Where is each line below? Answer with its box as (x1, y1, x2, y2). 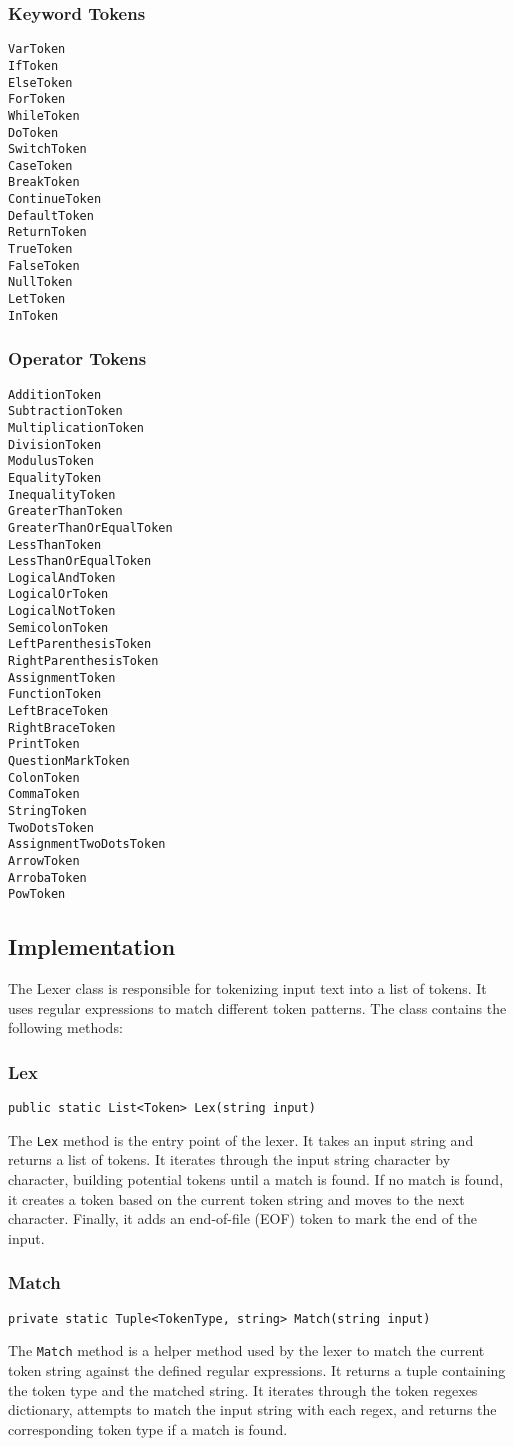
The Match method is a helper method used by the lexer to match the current (8, 1340, 485, 1361)
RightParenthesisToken (8, 654, 159, 669)
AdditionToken (8, 387, 102, 402)
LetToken (8, 292, 66, 307)
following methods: (8, 1017, 123, 1038)
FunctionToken (8, 687, 102, 702)
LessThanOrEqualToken (8, 554, 152, 569)
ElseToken (8, 75, 73, 90)
